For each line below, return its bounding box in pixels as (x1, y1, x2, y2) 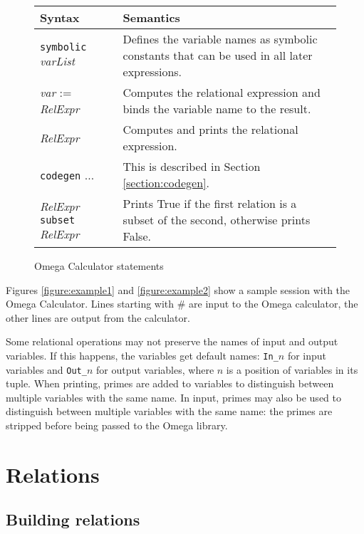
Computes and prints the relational (123, 121, 298, 137)
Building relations (6, 508, 140, 530)
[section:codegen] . (123, 174, 209, 191)
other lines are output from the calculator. (6, 310, 190, 325)
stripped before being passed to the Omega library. (6, 418, 228, 433)
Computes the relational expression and (123, 84, 321, 100)
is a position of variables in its (226, 362, 358, 377)
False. (123, 228, 151, 244)
